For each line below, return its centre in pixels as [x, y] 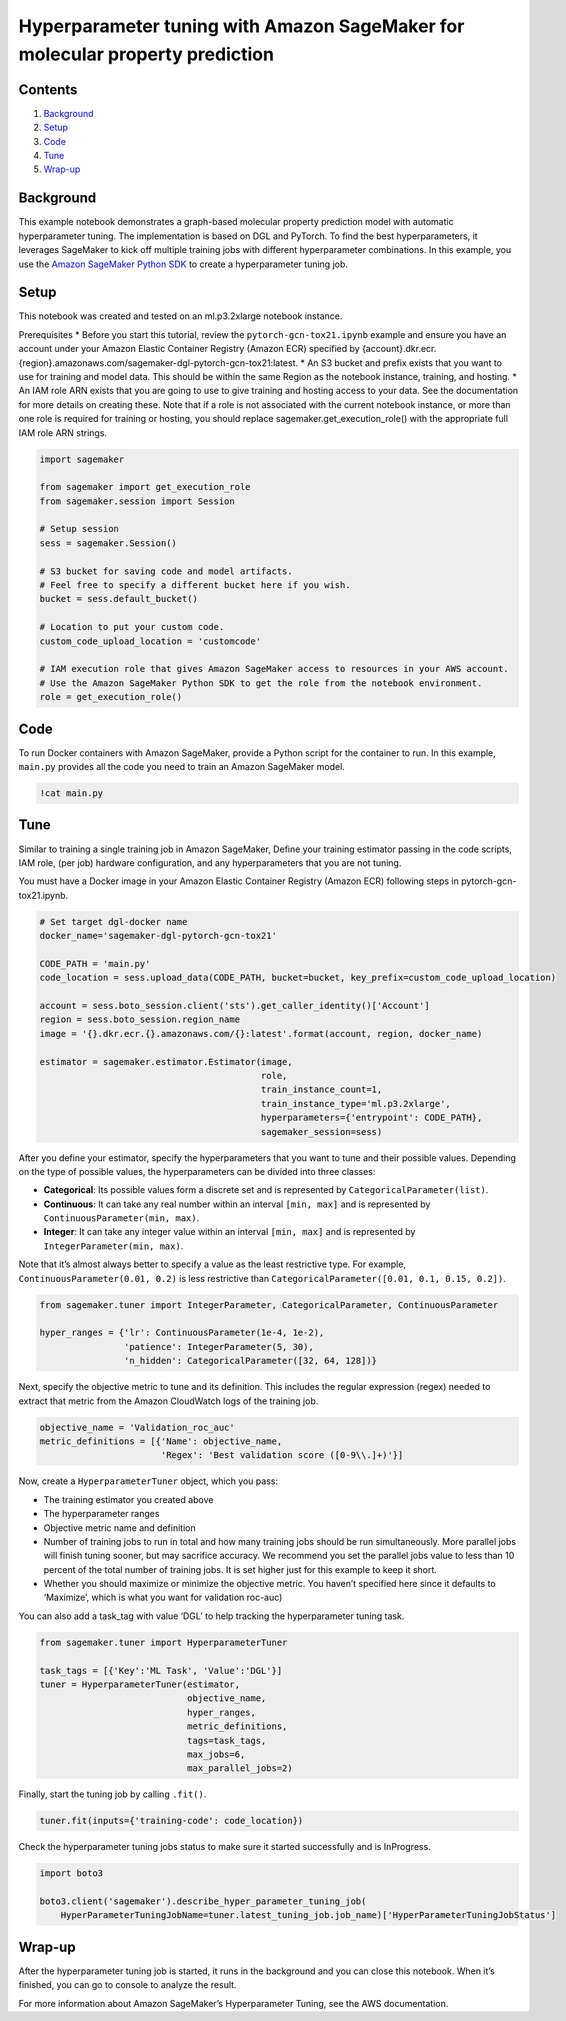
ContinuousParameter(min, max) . [121, 1218]
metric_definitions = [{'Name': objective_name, [161, 1441]
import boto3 [71, 1873]
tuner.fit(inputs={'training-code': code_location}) [171, 1821]
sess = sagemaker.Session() [108, 543]
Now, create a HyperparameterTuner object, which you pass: [148, 1481]
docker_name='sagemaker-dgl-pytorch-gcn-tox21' [158, 936]
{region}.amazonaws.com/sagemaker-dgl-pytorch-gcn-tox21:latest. [158, 362]
